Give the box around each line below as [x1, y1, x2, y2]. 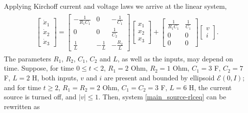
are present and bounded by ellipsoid [104, 73, 215, 82]
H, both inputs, [32, 73, 78, 82]
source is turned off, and [4, 92, 77, 102]
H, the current [189, 82, 232, 92]
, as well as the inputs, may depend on [117, 53, 233, 63]
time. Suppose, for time [4, 63, 74, 73]
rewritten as [4, 101, 40, 111]
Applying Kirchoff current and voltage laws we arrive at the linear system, [4, 1, 227, 11]
